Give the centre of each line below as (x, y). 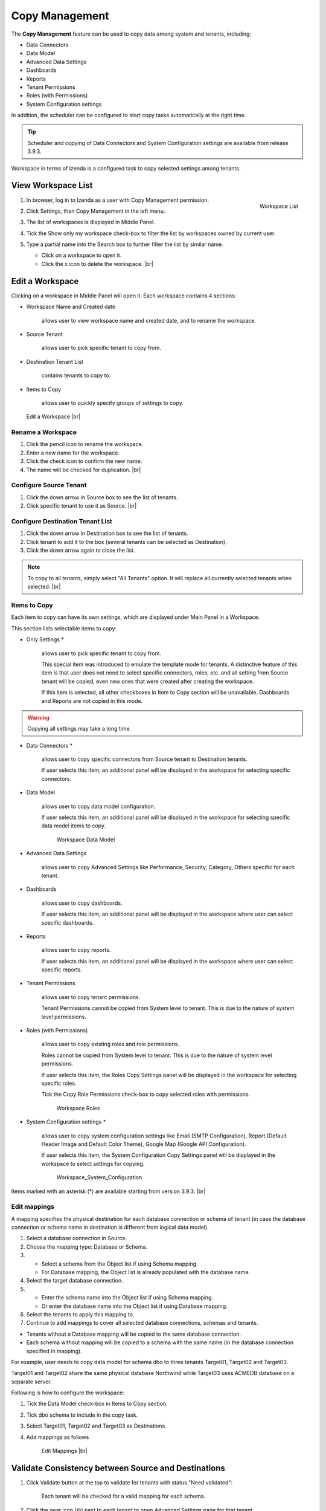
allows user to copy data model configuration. (98, 806)
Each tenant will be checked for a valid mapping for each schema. (123, 1496)
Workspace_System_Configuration (99, 1177)
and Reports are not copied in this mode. (92, 700)
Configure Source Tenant (49, 485)
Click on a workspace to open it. (81, 255)
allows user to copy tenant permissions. (91, 997)
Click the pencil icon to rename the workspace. (85, 444)
